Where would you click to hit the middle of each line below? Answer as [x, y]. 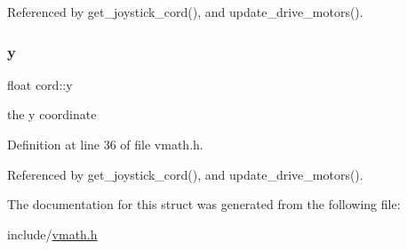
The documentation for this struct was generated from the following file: [204, 204]
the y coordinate [52, 114]
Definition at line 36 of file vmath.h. [105, 144]
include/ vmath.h [52, 234]
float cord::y [40, 84]
